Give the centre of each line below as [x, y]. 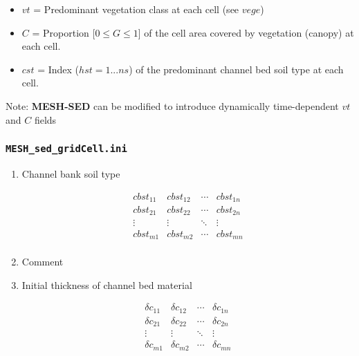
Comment [43, 262]
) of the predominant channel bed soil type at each [236, 69]
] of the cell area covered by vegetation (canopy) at [246, 32]
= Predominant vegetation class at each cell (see [136, 9]
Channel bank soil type [71, 173]
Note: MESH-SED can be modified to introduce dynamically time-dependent [172, 105]
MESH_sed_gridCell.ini [66, 149]
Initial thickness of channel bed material [107, 284]
